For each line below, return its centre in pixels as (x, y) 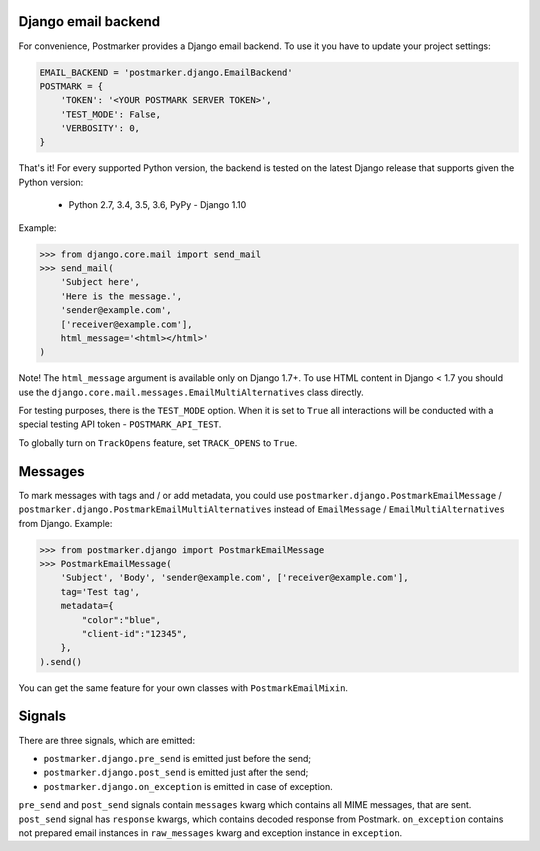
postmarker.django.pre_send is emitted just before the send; (177, 758)
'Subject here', (100, 282)
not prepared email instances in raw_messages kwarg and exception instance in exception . (210, 832)
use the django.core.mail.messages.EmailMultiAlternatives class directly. (191, 392)
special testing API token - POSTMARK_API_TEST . (120, 424)
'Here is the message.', (121, 296)
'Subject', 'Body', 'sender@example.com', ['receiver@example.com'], (234, 578)
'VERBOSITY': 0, (100, 128)
